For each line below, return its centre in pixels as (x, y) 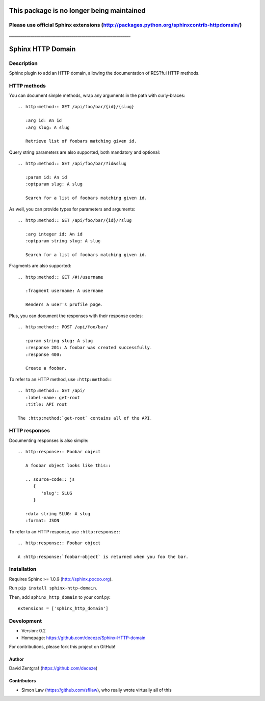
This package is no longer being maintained (77, 11)
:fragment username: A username (64, 291)
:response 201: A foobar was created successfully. (89, 348)
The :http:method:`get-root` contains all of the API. (85, 418)
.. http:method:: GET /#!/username (61, 277)
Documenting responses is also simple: (49, 440)
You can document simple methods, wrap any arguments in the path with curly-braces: (97, 95)
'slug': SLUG (57, 493)
